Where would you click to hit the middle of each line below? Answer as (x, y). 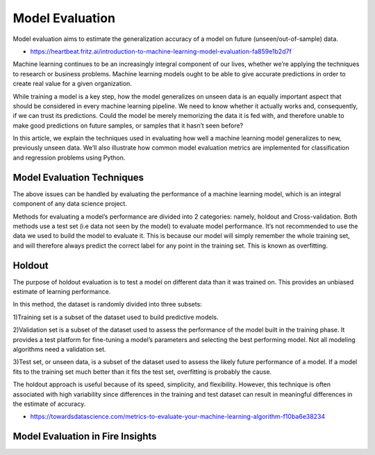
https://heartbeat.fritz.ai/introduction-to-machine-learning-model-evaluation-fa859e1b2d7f (161, 51)
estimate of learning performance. (62, 292)
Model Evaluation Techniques (78, 177)
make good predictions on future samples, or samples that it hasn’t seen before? (128, 126)
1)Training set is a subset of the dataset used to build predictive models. (116, 317)
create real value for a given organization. (72, 84)
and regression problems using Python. (69, 157)
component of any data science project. (70, 204)
